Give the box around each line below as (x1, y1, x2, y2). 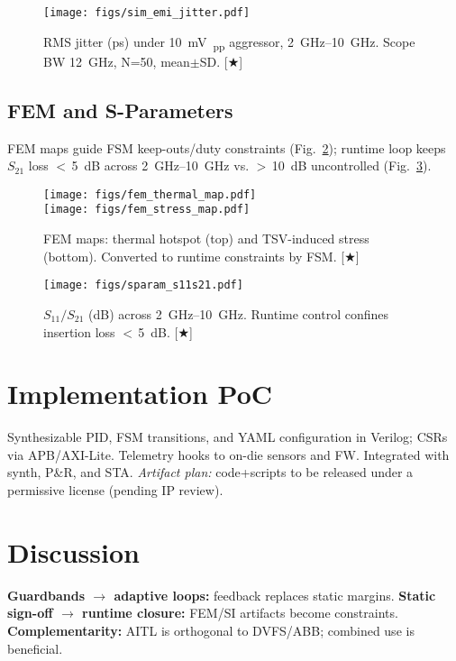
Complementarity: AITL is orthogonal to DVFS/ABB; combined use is (7, 620, 415, 639)
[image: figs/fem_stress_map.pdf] (43, 203, 251, 216)
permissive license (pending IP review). (7, 481, 223, 500)
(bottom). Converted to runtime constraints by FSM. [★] (43, 246, 360, 265)
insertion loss (43, 322, 115, 341)
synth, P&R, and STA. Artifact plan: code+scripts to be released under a (7, 463, 414, 482)
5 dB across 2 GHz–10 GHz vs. (71, 156, 250, 175)
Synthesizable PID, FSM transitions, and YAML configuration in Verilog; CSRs (7, 427, 448, 446)
